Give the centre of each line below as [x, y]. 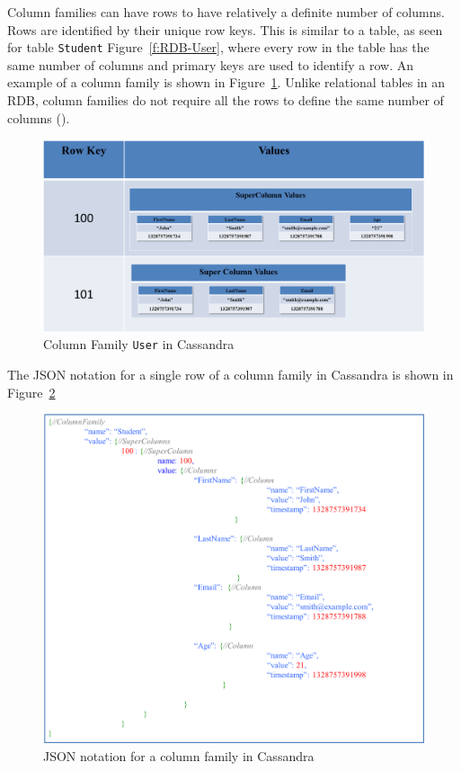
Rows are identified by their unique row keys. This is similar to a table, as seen [225, 29]
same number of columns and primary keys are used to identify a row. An [210, 64]
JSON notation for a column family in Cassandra [179, 755]
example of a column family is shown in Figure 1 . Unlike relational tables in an [226, 82]
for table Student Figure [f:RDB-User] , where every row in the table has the [218, 47]
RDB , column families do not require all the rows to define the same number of [226, 100]
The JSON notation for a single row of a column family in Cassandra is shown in [230, 375]
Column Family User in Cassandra [139, 344]
